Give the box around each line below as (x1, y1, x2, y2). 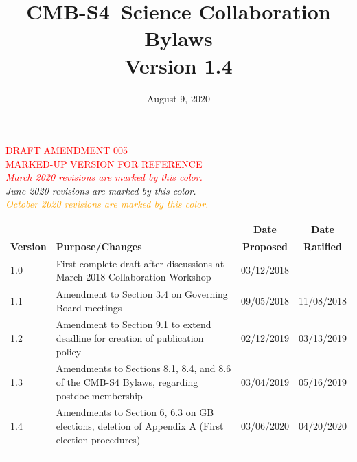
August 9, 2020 (147, 91, 210, 105)
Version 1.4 (124, 51, 233, 79)
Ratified (303, 239, 342, 253)
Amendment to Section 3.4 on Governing (56, 286, 228, 300)
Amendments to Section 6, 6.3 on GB (56, 405, 214, 419)
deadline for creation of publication (56, 330, 204, 344)
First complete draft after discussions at (56, 256, 224, 270)
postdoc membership (56, 388, 143, 402)
